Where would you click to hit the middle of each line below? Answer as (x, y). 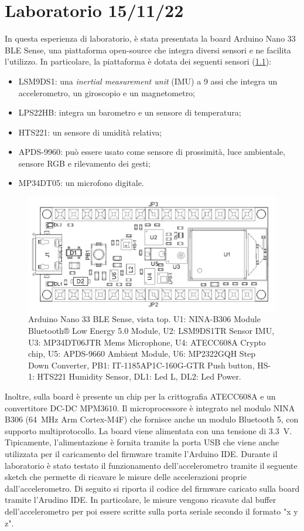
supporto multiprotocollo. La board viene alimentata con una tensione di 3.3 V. (148, 430)
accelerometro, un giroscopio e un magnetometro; (107, 92)
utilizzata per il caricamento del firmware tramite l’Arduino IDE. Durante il (141, 453)
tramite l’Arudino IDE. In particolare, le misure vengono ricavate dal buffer (141, 500)
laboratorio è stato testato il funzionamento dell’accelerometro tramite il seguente (151, 465)
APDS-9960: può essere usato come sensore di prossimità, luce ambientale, (152, 152)
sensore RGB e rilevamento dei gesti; (84, 163)
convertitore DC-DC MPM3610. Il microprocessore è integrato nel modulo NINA (150, 407)
